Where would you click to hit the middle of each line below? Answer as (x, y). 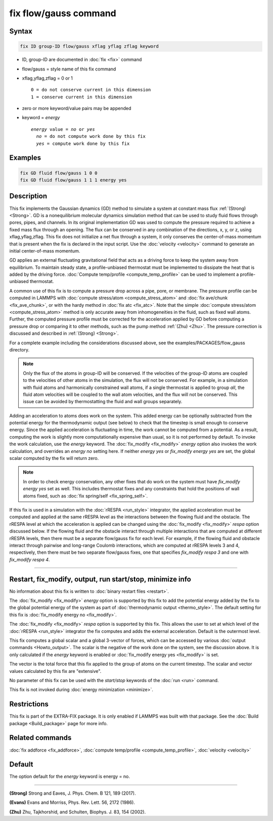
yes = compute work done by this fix (83, 144)
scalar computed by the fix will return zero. (54, 458)
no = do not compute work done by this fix (91, 136)
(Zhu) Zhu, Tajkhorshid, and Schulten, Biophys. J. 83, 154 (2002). (78, 812)
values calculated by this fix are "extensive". (55, 671)
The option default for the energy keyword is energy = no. (70, 776)
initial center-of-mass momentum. (45, 251)
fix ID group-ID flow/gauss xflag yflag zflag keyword (89, 46)
